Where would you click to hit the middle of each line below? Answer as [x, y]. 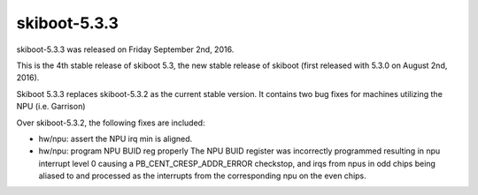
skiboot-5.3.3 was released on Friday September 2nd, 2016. [125, 49]
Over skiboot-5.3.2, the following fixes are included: [111, 123]
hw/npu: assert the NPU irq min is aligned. [116, 139]
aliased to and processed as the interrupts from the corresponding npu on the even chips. [202, 176]
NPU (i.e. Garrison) [51, 107]
